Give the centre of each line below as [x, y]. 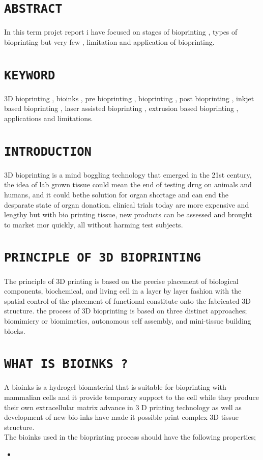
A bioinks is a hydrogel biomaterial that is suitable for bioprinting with [115, 387]
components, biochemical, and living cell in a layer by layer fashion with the [123, 291]
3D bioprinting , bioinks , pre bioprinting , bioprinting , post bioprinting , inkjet [129, 98]
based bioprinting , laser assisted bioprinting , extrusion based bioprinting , [121, 108]
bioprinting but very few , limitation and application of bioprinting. [109, 41]
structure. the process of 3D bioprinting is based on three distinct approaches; [126, 311]
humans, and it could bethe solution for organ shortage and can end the [116, 194]
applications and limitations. [49, 118]
